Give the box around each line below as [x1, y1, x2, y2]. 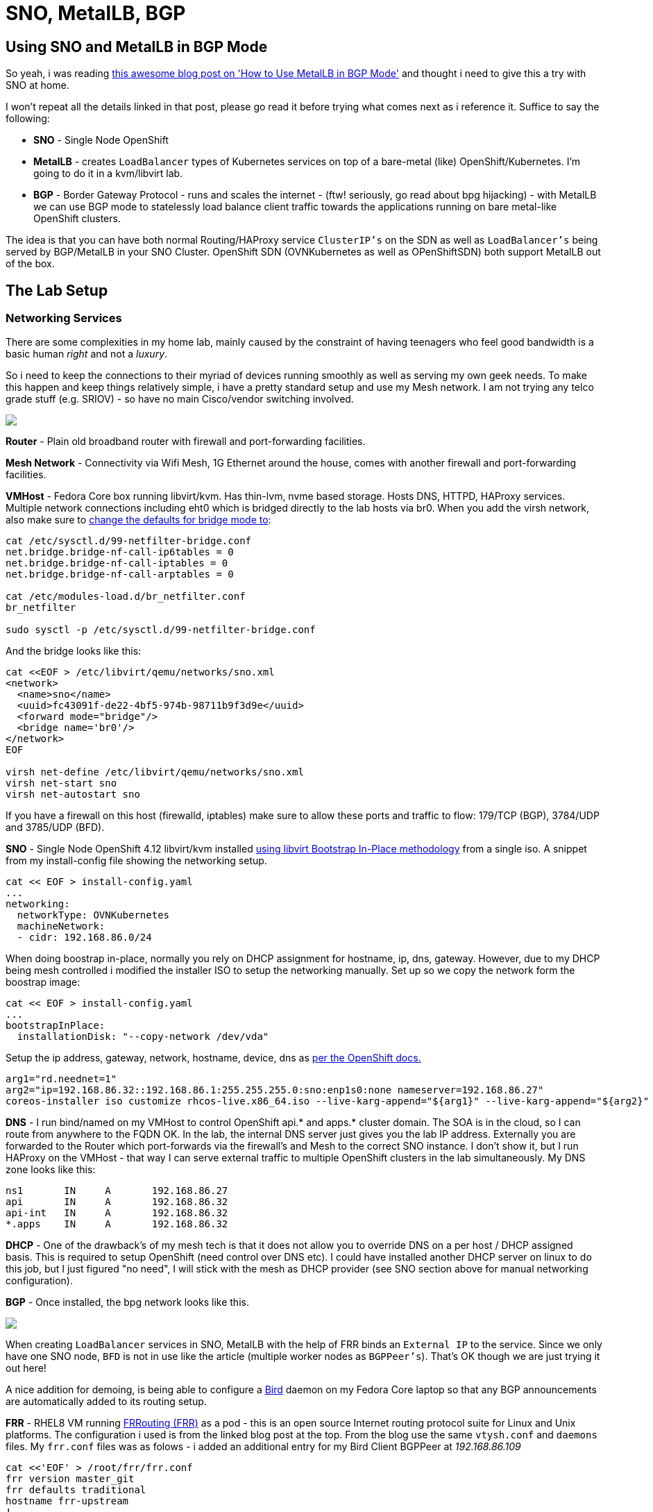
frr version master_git [6, 1473, 135, 1485]
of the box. [6, 258, 55, 270]
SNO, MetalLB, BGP [6, 1, 186, 25]
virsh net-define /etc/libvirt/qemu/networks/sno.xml [6, 766, 304, 778]
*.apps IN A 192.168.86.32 [6, 1218, 228, 1230]
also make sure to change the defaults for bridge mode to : [6, 514, 271, 526]
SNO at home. [6, 79, 69, 92]
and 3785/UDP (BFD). [6, 821, 105, 834]
